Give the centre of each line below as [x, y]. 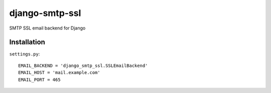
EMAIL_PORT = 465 [39, 79]
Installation [27, 42]
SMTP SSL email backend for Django [47, 28]
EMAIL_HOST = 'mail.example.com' [59, 73]
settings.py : [25, 54]
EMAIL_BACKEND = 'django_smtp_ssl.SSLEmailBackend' [83, 65]
